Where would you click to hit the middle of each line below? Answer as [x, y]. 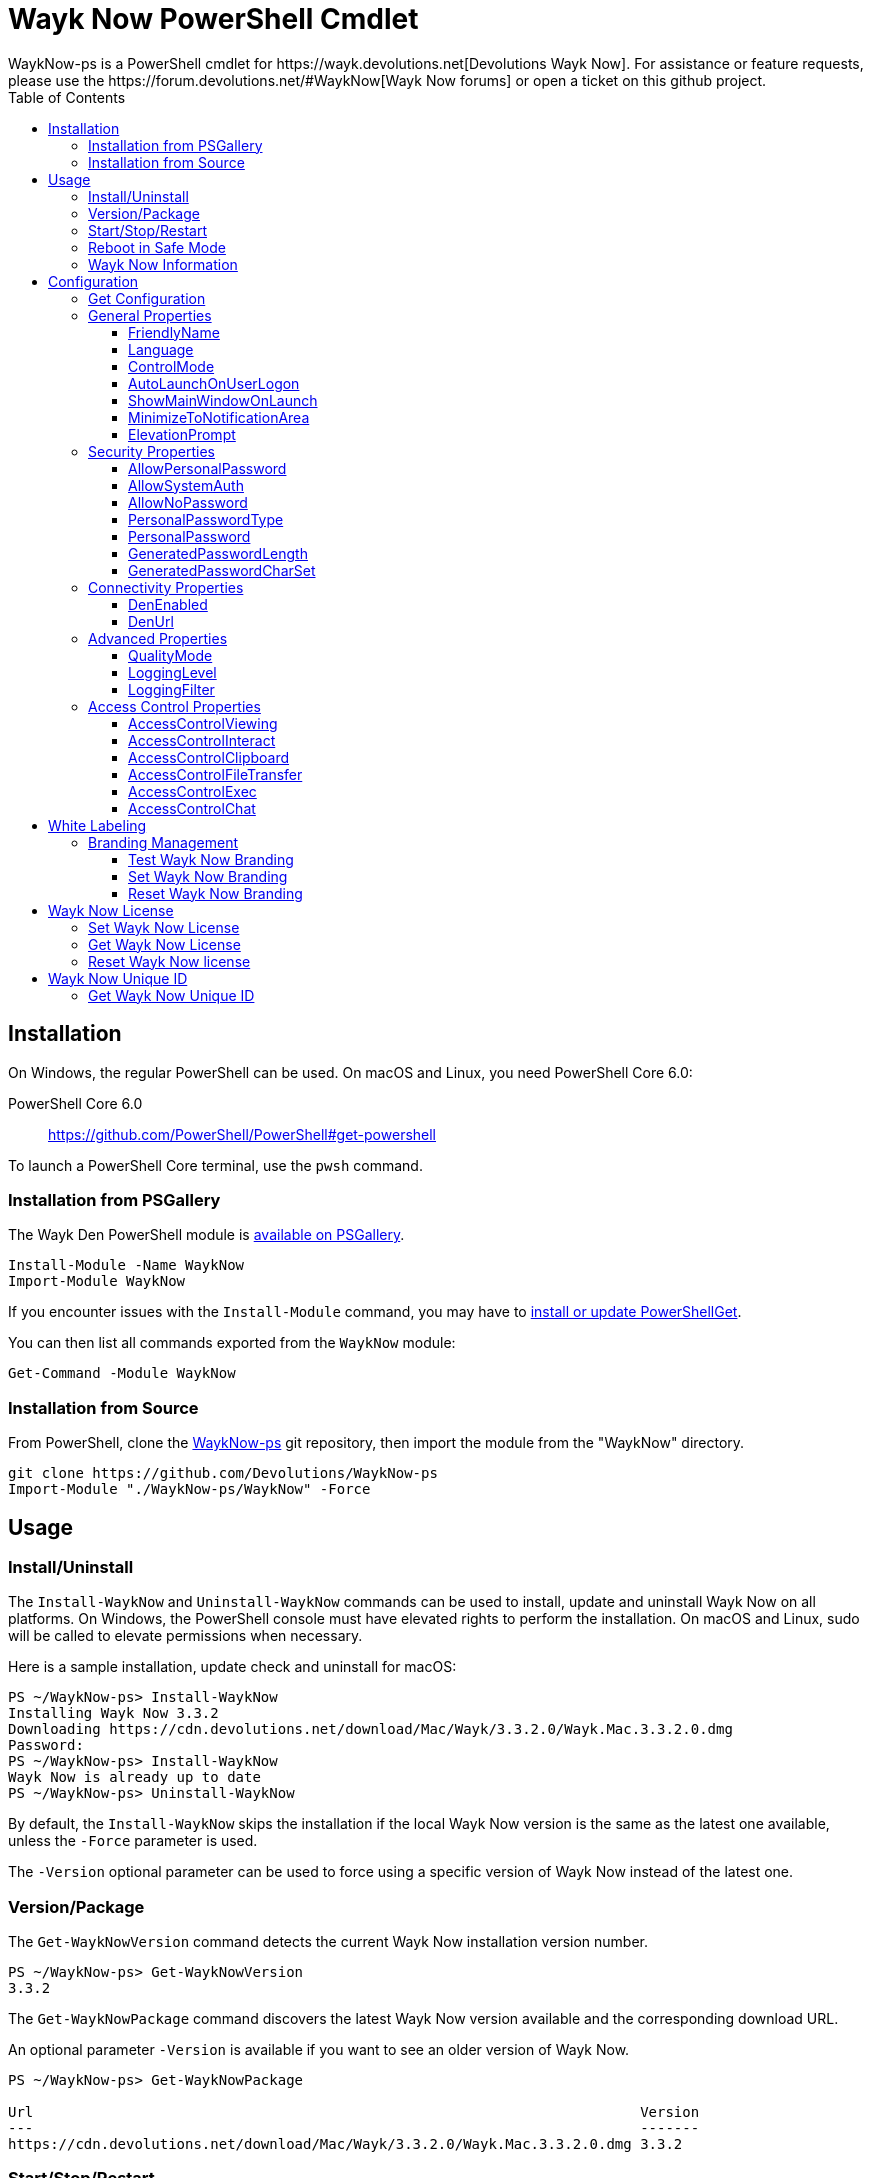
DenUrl [151, 621]
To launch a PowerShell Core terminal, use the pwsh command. [215, 1165]
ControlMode [171, 366]
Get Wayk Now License [164, 944]
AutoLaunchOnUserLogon [214, 383]
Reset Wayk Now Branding [215, 893]
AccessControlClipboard [209, 757]
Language [161, 349]
